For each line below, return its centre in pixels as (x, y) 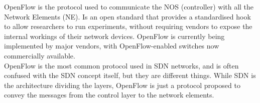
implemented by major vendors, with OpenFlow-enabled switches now (112, 46)
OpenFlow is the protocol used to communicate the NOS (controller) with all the (129, 6)
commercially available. (40, 55)
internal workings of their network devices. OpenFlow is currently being (114, 36)
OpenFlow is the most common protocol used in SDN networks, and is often (121, 65)
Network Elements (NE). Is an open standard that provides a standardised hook (127, 16)
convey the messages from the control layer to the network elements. (109, 95)
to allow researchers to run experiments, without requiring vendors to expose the (128, 26)
